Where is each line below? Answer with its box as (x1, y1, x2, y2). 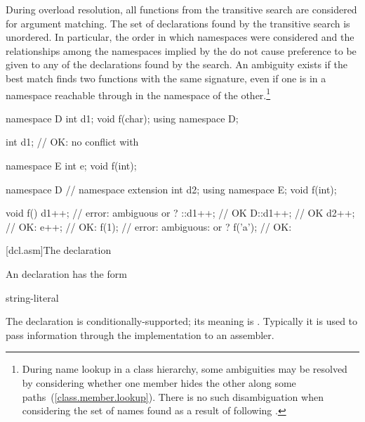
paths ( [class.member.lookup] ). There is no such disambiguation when (22, 389, 324, 404)
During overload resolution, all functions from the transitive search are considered (6, 2, 357, 16)
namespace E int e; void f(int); (6, 158, 137, 172)
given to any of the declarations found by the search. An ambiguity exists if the (6, 57, 347, 72)
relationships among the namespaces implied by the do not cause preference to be (6, 43, 357, 58)
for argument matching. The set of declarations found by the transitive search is (6, 15, 350, 30)
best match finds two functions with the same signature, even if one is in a (6, 70, 326, 85)
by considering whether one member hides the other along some (22, 375, 296, 390)
